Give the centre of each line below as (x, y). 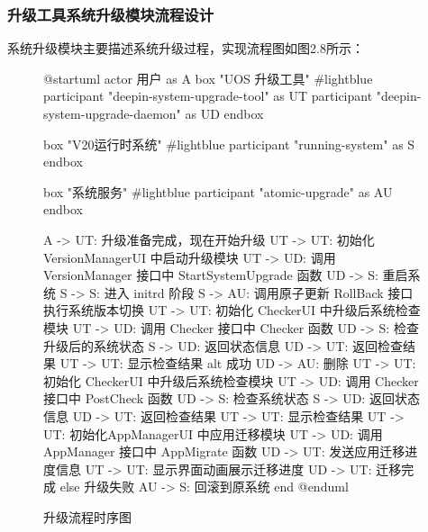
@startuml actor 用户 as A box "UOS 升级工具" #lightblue (208, 78)
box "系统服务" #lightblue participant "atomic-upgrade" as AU (218, 191)
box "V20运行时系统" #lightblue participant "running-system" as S (229, 144)
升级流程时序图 (87, 516)
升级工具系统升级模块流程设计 (111, 14)
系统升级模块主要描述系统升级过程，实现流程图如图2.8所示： (186, 48)
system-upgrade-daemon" (112, 113)
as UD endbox (224, 113)
